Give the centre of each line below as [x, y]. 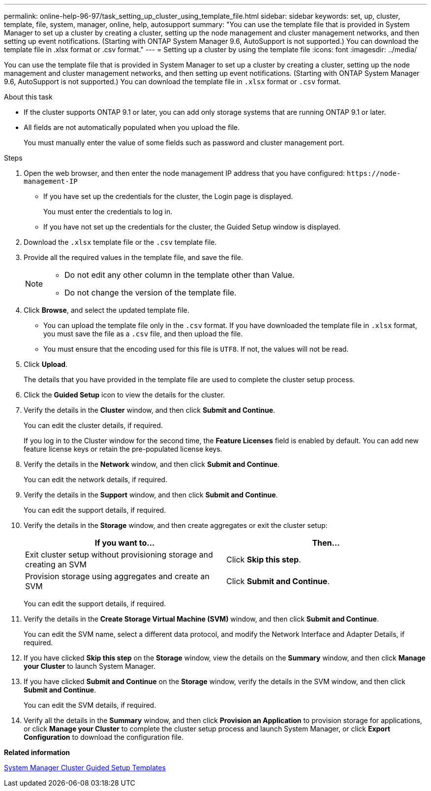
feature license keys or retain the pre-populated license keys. [123, 449]
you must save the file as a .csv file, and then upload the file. [143, 334]
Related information [37, 752]
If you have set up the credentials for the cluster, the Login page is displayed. [168, 196]
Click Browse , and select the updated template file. [107, 310]
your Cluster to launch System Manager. [90, 666]
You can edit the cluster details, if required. [93, 425]
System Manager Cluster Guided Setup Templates [85, 768]
